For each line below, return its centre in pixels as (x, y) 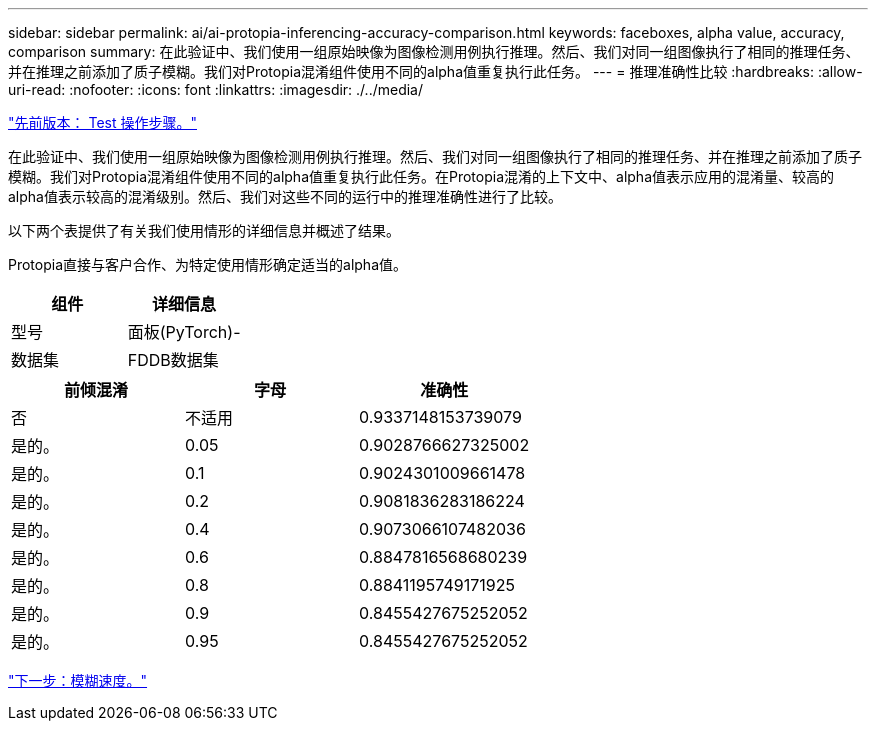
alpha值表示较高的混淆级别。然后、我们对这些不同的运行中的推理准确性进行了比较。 (285, 196)
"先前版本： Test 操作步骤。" (102, 122)
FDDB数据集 (173, 360)
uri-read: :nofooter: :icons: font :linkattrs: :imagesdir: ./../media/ (216, 89)
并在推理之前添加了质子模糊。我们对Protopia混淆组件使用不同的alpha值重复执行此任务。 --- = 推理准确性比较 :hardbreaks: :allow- (435, 71)
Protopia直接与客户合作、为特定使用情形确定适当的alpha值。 (207, 264)
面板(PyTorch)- (184, 332)
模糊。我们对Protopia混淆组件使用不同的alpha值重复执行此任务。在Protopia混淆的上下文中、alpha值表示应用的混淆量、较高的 (421, 176)
